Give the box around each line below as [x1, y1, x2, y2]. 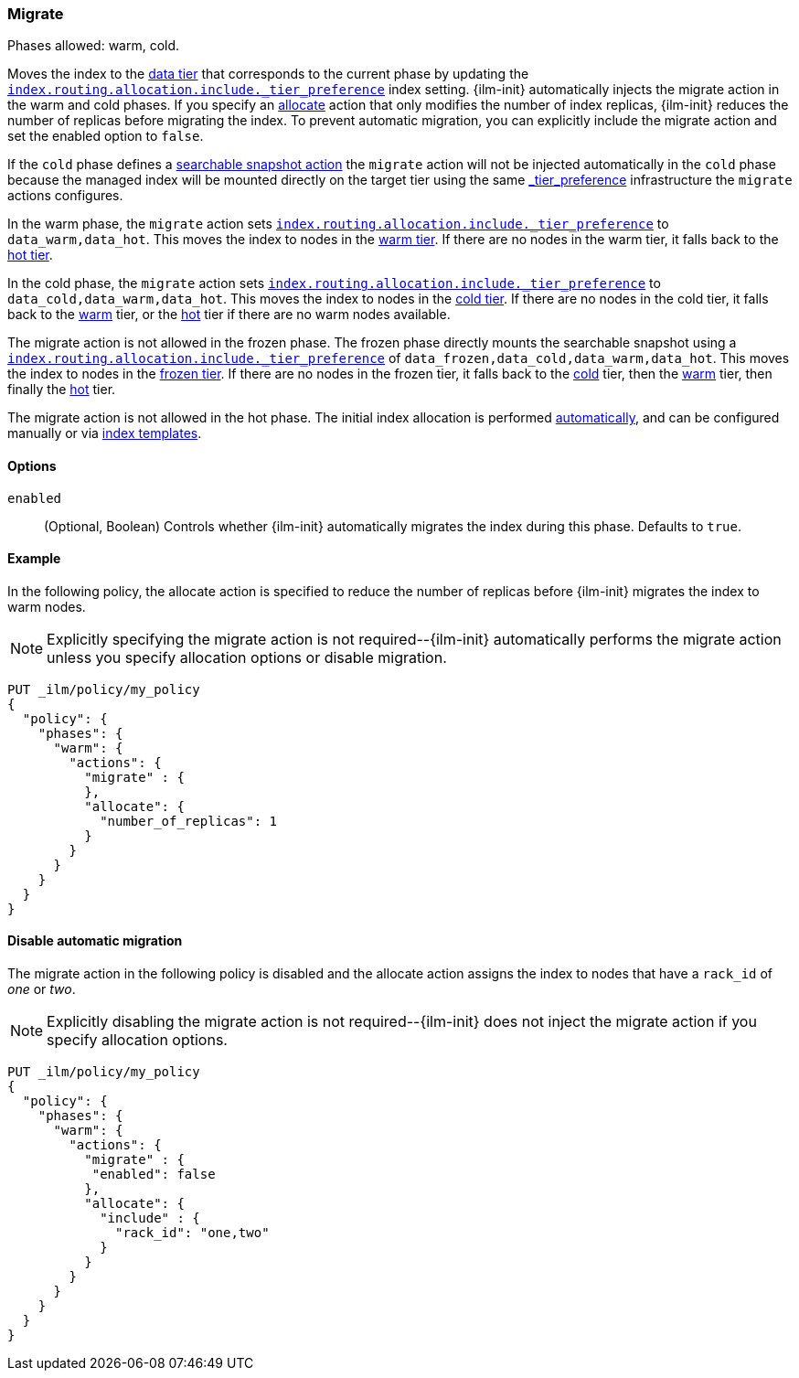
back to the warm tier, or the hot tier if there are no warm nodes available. [7, 306, 451, 323]
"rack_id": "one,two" [115, 1225, 270, 1241]
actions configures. [7, 187, 123, 204]
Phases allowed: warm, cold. [7, 37, 180, 54]
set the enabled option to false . [7, 128, 204, 144]
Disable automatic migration [7, 933, 183, 949]
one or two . [7, 981, 76, 998]
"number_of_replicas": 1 [100, 813, 278, 828]
